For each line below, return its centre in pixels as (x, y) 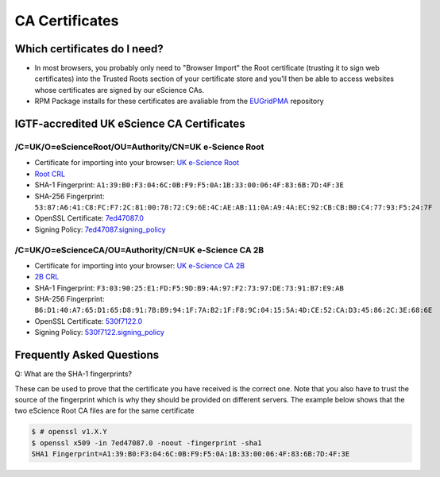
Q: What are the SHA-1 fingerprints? (73, 374)
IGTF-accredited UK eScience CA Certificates (130, 124)
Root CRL (50, 174)
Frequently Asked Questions (87, 355)
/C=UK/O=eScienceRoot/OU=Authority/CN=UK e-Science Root (139, 147)
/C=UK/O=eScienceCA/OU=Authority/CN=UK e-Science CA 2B (139, 250)
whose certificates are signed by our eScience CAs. (120, 90)
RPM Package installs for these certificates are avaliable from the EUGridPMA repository (179, 101)
